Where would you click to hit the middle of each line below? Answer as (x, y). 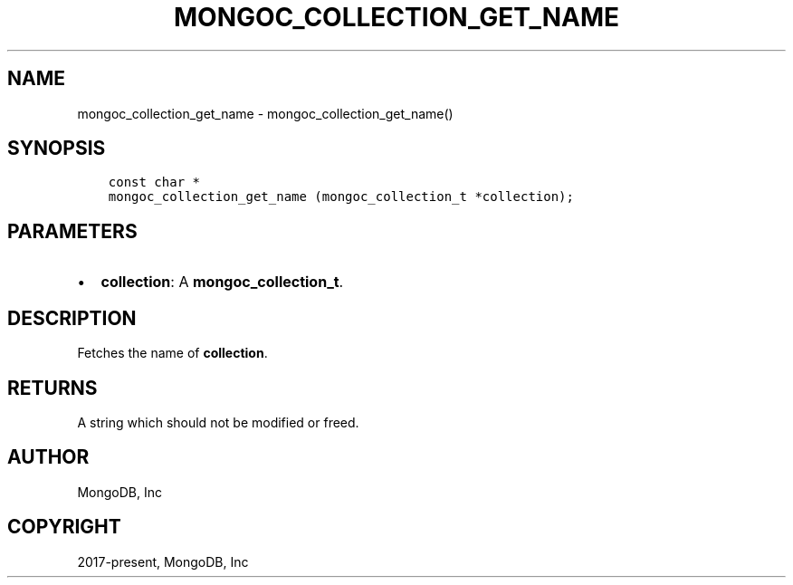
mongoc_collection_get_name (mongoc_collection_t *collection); (341, 197)
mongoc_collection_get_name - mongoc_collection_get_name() (265, 113)
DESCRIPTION (72, 318)
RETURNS (53, 388)
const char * (154, 182)
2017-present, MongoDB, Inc (163, 561)
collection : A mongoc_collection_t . (222, 282)
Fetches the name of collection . (172, 353)
